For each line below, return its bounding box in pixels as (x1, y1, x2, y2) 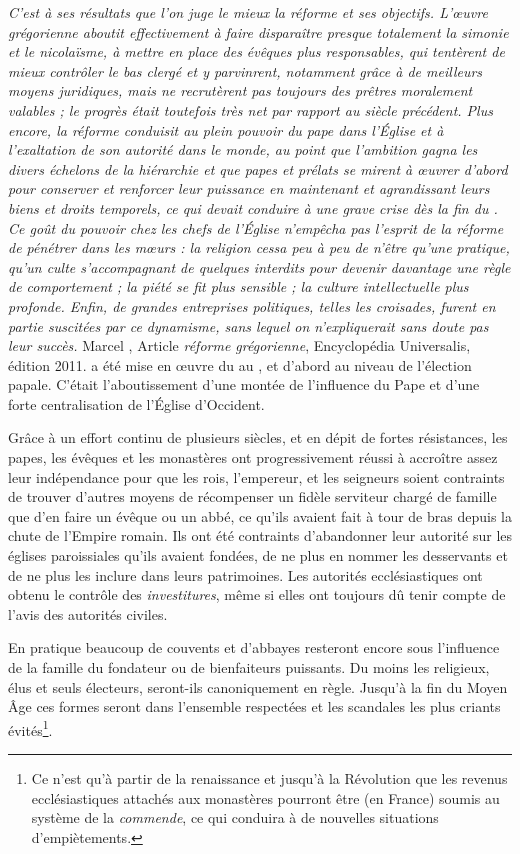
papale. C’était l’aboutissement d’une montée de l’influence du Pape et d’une (8, 374, 480, 395)
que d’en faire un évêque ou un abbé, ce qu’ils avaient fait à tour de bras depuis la (8, 505, 512, 526)
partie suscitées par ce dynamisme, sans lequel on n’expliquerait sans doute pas (8, 315, 489, 336)
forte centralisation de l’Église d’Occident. (8, 393, 265, 414)
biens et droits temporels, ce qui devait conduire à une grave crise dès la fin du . (8, 197, 498, 218)
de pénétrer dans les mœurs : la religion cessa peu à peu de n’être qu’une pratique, (8, 237, 510, 258)
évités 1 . (8, 716, 53, 740)
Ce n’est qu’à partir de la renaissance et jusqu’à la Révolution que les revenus (31, 768, 508, 789)
